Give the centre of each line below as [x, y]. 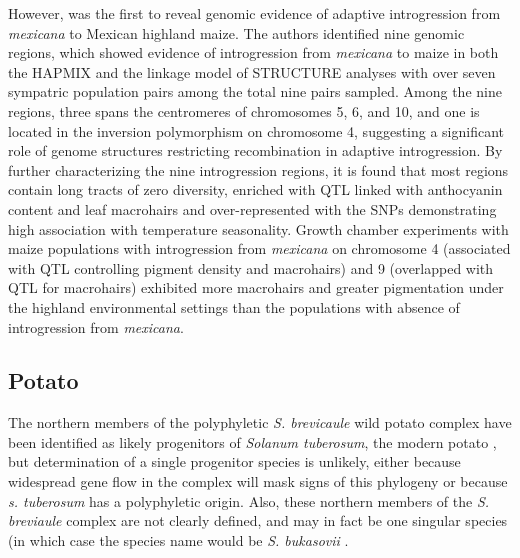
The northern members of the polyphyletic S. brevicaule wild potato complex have [260, 422]
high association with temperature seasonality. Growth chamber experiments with [258, 228]
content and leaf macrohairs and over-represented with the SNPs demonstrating [252, 208]
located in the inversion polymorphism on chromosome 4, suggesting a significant [256, 130]
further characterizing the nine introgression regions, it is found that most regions [258, 169]
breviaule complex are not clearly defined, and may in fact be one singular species [258, 520]
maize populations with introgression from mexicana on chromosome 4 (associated [259, 248]
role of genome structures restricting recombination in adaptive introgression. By [255, 150]
